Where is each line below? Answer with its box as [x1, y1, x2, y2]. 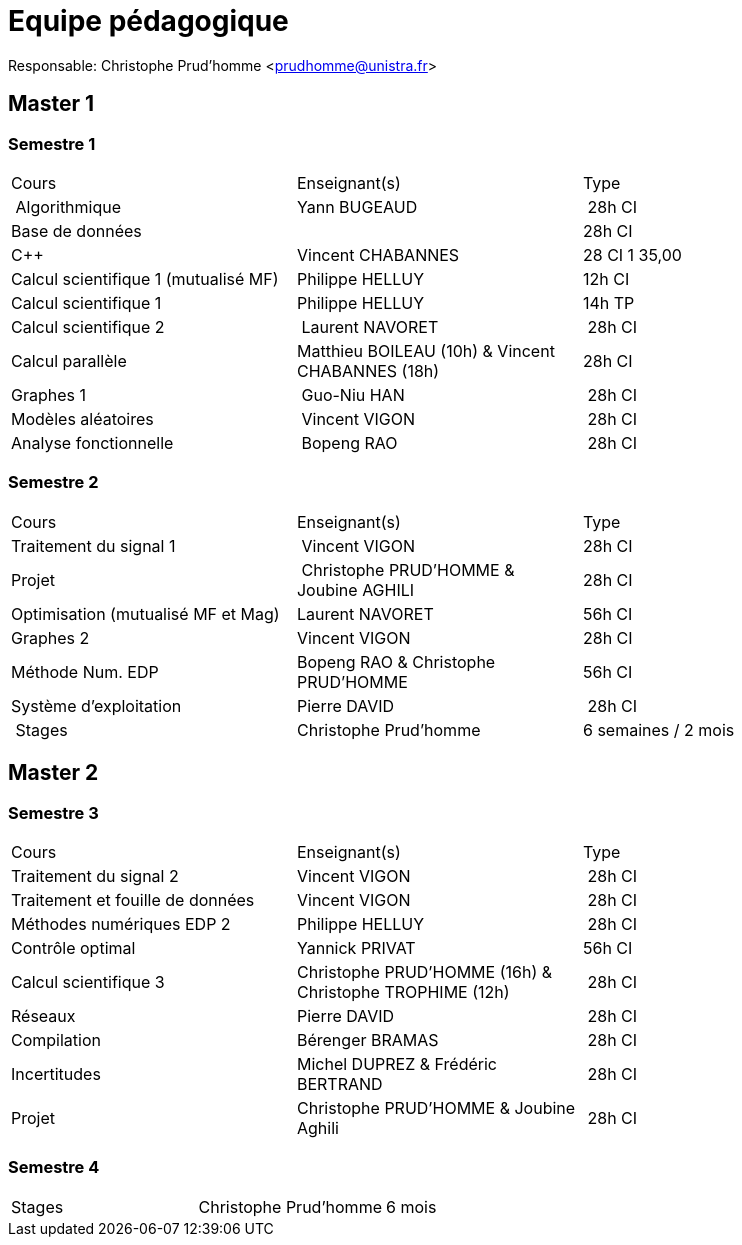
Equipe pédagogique [8, 4, 289, 38]
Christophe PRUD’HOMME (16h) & [296, 961, 553, 982]
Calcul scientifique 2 [11, 316, 165, 337]
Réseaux [11, 1005, 76, 1026]
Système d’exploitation [11, 695, 182, 716]
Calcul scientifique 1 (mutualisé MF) [11, 268, 279, 289]
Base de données [11, 220, 142, 241]
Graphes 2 [11, 627, 90, 648]
